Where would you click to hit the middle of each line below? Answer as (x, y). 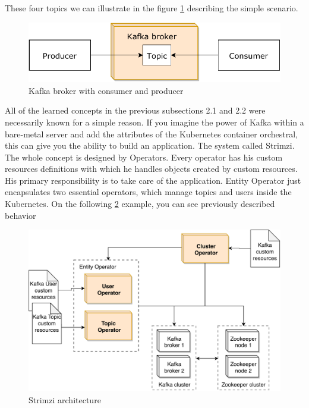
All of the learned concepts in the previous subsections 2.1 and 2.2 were (135, 110)
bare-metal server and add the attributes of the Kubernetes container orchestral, (151, 134)
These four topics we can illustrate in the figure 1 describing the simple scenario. (152, 8)
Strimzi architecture (65, 399)
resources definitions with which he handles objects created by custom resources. (151, 169)
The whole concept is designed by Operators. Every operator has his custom (144, 157)
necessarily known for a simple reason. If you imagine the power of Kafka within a (154, 122)
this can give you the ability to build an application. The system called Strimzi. (150, 145)
